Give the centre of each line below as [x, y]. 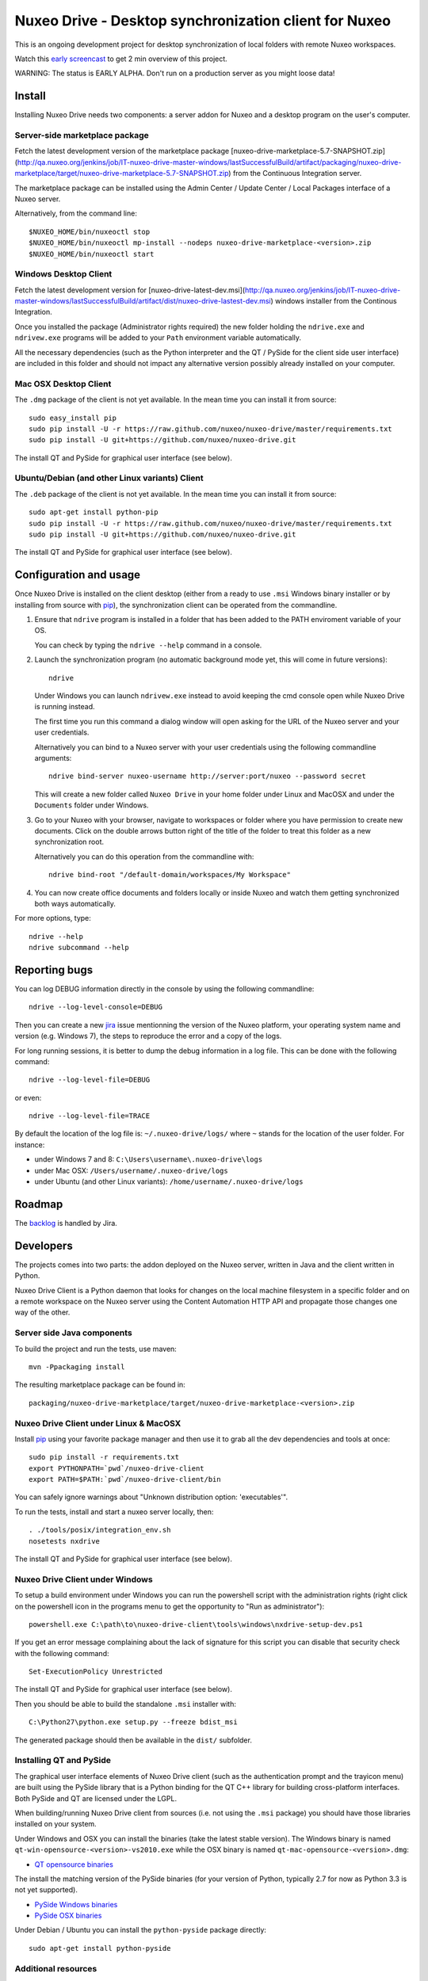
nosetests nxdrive [65, 1541]
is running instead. [65, 707]
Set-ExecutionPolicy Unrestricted [96, 1672]
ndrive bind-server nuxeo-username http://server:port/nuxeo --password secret [207, 776]
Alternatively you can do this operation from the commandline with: [144, 857]
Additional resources [56, 1968]
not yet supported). [46, 1890]
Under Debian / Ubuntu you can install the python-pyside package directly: [141, 1930]
